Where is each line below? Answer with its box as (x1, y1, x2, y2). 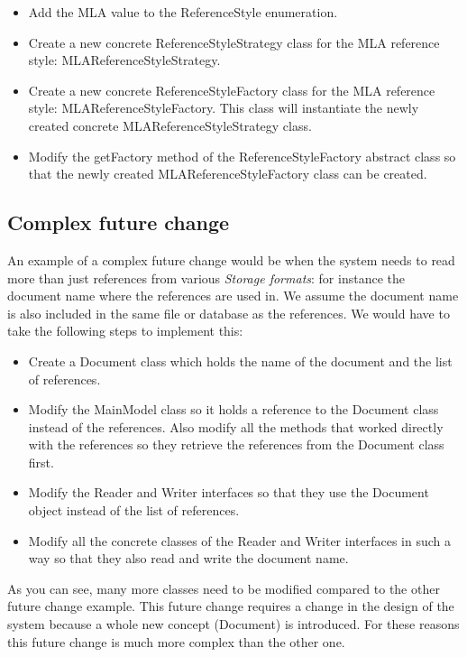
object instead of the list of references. (28, 501, 240, 520)
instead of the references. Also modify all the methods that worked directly (28, 417, 444, 436)
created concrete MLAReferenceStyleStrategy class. (28, 116, 312, 134)
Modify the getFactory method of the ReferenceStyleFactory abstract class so (28, 146, 456, 165)
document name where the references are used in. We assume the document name (7, 286, 459, 305)
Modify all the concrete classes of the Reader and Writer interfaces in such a (28, 531, 451, 550)
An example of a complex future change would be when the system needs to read (7, 250, 455, 269)
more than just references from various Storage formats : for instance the (7, 268, 405, 287)
